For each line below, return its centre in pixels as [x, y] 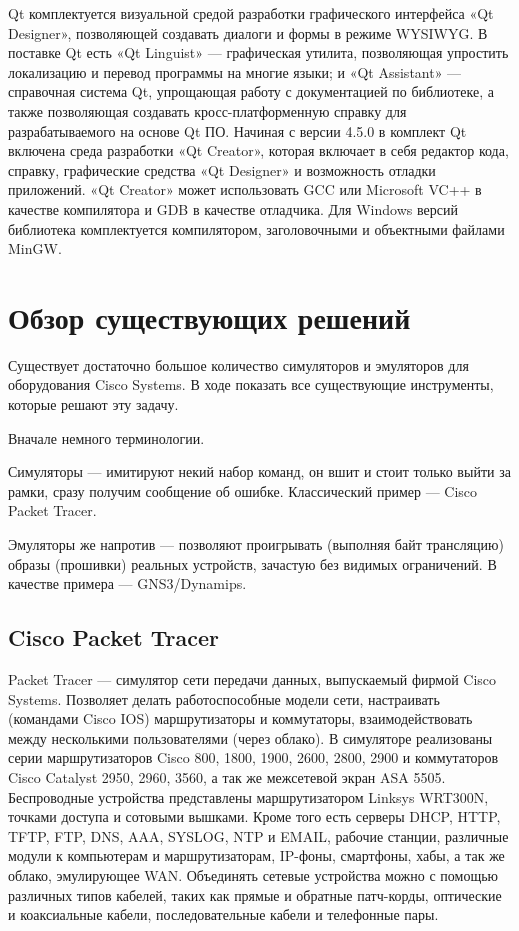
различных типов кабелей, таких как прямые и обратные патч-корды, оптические [255, 894]
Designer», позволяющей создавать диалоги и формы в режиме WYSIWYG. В [248, 32]
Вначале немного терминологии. [106, 437]
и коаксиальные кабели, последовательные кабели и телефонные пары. [223, 914]
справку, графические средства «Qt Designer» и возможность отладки [222, 169]
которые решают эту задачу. [93, 404]
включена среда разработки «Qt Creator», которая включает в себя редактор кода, [258, 150]
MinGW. [35, 248]
